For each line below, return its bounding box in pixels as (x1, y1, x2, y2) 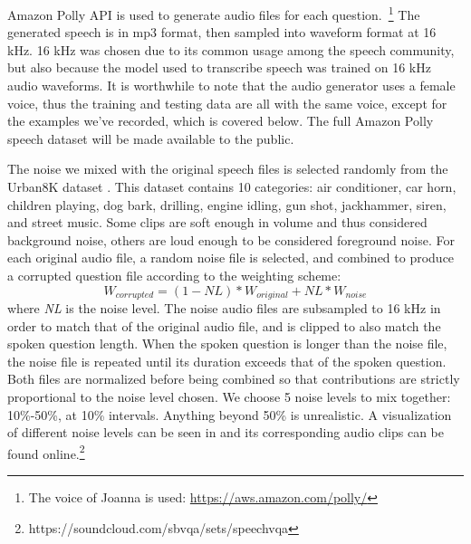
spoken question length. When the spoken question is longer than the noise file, (7, 334, 447, 353)
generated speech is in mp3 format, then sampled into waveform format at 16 (7, 23, 437, 42)
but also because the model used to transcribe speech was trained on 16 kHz (7, 58, 431, 77)
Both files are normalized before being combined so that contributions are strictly (7, 369, 460, 388)
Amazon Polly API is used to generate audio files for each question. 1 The (7, 3, 420, 24)
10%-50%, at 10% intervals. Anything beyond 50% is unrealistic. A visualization (7, 405, 452, 424)
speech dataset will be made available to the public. (7, 129, 294, 148)
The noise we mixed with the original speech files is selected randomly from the (7, 159, 448, 178)
